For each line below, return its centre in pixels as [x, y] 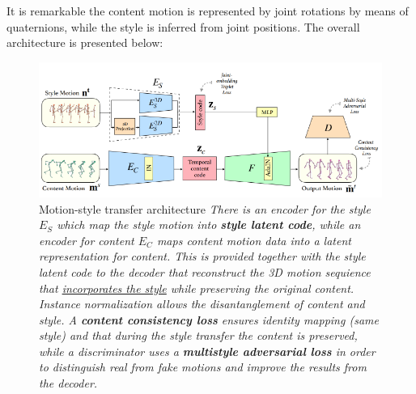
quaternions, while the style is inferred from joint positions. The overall [183, 26]
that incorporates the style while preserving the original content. [197, 288]
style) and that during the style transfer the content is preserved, [198, 335]
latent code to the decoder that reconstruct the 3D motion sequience [205, 271]
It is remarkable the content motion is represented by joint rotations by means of [208, 11]
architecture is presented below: [85, 42]
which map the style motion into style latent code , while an [209, 225]
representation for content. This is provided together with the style [202, 256]
